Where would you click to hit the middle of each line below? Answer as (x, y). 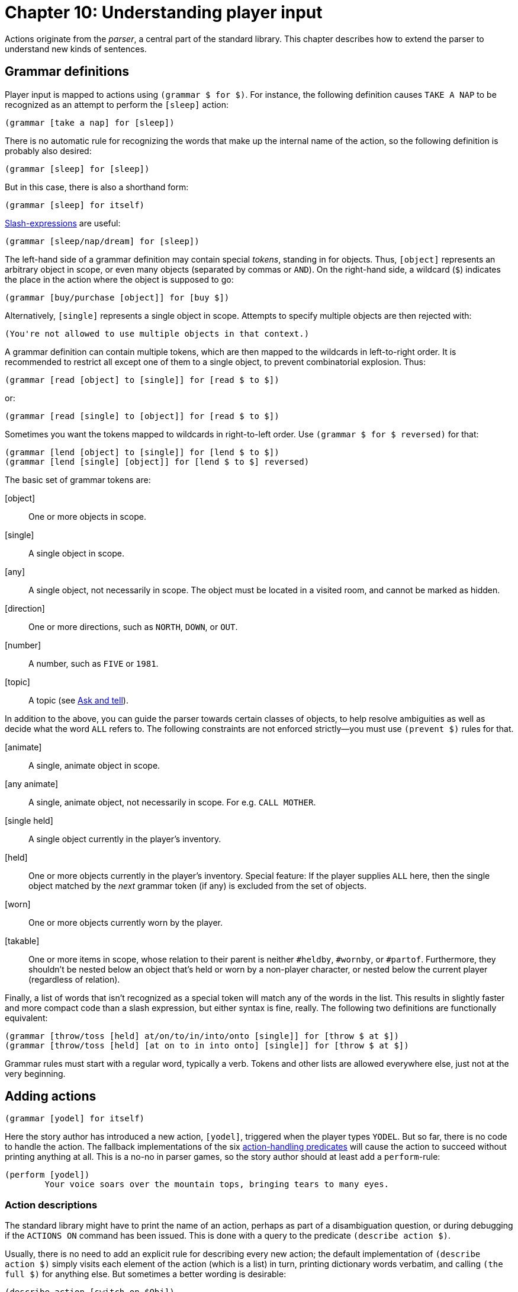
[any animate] (32, 783)
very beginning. (35, 1073)
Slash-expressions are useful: (63, 223)
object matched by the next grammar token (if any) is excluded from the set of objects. (198, 885)
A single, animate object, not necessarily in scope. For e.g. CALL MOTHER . (172, 802)
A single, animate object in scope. (94, 765)
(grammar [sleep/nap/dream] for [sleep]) (102, 241)
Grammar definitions (67, 72)
